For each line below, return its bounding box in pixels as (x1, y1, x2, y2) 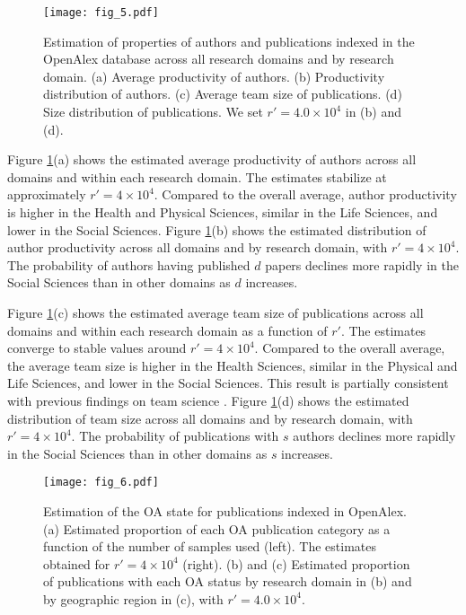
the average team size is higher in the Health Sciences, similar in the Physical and (7, 356, 458, 374)
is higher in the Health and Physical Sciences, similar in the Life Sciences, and (7, 203, 438, 221)
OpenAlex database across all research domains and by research (43, 49, 394, 68)
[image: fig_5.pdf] (43, 6, 159, 19)
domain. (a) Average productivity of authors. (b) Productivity (43, 66, 385, 85)
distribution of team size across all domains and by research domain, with (7, 409, 413, 427)
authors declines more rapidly (293, 426, 456, 445)
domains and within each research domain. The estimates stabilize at (7, 167, 387, 186)
